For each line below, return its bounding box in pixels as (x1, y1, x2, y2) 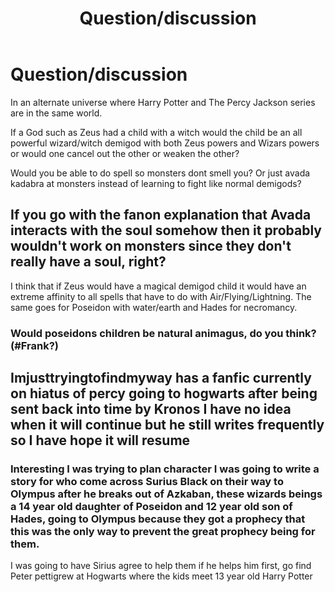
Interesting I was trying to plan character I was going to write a (10, 462, 320, 476)
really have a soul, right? (10, 253, 167, 271)
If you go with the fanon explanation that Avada (10, 207, 312, 224)
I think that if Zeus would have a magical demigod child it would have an (10, 280, 307, 292)
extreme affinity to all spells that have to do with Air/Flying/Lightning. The (10, 290, 312, 302)
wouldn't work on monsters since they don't (10, 238, 292, 255)
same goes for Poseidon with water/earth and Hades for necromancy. (10, 301, 298, 313)
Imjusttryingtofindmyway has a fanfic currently (10, 370, 312, 387)
